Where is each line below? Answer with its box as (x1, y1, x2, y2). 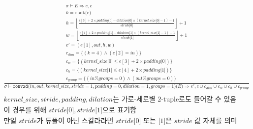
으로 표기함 (102, 106, 136, 114)
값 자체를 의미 (194, 117, 237, 125)
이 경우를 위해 (3, 106, 47, 114)
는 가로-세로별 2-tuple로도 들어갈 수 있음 (113, 96, 237, 103)
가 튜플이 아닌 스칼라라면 (36, 117, 114, 125)
